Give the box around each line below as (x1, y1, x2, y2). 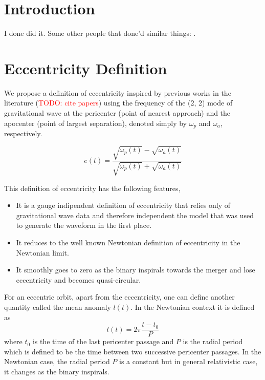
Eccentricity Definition (4, 57, 167, 78)
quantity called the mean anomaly (4, 301, 111, 312)
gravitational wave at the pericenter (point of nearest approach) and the (4, 108, 231, 118)
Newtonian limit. (16, 247, 69, 258)
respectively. (4, 128, 42, 139)
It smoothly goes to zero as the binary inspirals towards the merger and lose (16, 264, 255, 275)
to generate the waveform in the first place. (16, 220, 152, 230)
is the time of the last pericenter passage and (32, 336, 174, 347)
